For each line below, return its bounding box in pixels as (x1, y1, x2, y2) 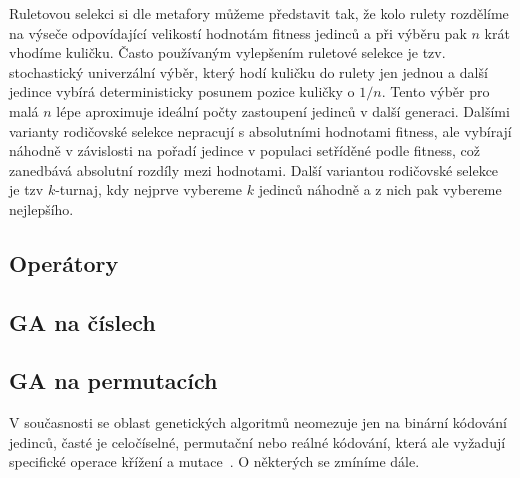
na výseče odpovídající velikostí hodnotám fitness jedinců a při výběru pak (9, 22, 467, 43)
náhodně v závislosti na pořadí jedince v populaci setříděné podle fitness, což (9, 140, 481, 161)
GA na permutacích (9, 365, 218, 396)
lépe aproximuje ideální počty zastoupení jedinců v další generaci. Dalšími (56, 100, 510, 121)
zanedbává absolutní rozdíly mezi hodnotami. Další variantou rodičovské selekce (9, 159, 499, 180)
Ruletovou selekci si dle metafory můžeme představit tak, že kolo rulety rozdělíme (9, 3, 509, 23)
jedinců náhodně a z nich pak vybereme (258, 179, 502, 200)
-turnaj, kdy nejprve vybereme (55, 179, 243, 200)
